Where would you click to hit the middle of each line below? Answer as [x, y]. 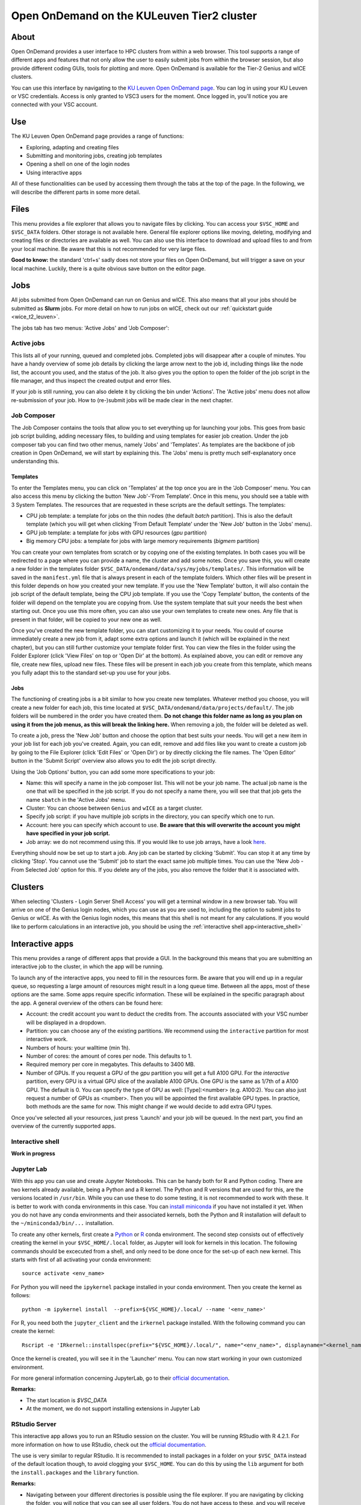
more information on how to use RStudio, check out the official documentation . [109, 1444]
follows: [21, 1296]
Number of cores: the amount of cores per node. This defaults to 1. [109, 1056]
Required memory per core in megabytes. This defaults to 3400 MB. [111, 1064]
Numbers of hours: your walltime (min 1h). [78, 1047]
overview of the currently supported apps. [63, 1126]
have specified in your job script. [68, 833]
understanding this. [35, 461]
